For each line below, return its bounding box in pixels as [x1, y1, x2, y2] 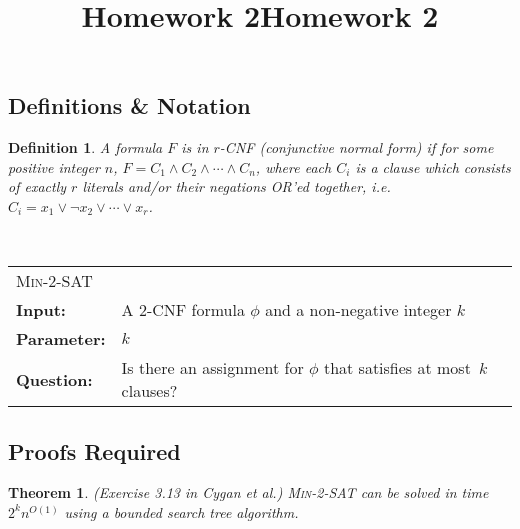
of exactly [8, 176, 67, 197]
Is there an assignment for [121, 356, 304, 380]
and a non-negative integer [265, 298, 452, 322]
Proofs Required [8, 435, 181, 466]
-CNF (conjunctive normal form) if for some [219, 137, 494, 158]
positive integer [8, 156, 100, 177]
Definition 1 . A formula [8, 137, 163, 158]
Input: [16, 298, 66, 322]
